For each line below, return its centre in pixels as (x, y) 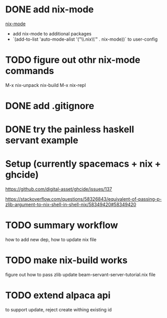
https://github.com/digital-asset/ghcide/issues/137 (59, 189)
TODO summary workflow (62, 225)
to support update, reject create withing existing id (58, 310)
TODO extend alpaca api (58, 296)
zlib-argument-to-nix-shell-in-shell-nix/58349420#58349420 (71, 205)
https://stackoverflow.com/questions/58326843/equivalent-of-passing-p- (84, 199)
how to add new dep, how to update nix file (51, 240)
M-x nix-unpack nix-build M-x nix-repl (46, 85)
